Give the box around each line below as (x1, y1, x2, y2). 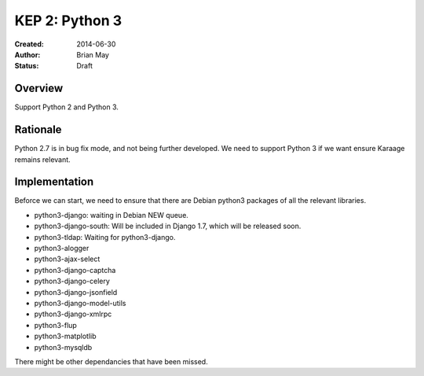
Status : (14, 61, 39, 71)
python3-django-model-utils (34, 298, 126, 308)
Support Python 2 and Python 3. (14, 102, 119, 112)
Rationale (14, 123, 62, 137)
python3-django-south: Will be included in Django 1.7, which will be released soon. (34, 221, 302, 231)
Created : (14, 39, 45, 49)
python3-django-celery (34, 276, 110, 286)
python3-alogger (34, 244, 90, 253)
